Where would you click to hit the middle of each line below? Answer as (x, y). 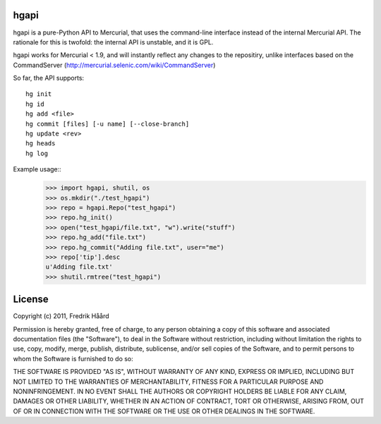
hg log (37, 153)
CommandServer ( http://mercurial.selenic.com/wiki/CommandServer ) (114, 65)
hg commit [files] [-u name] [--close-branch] (108, 124)
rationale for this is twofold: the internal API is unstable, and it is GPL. (113, 42)
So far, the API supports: (49, 78)
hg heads (41, 144)
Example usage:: (37, 169)
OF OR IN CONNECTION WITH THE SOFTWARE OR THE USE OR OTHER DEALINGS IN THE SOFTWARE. (164, 411)
